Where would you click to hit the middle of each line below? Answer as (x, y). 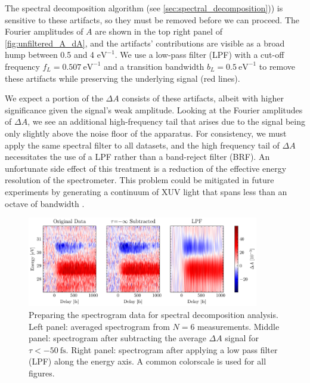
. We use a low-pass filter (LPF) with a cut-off (199, 55)
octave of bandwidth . (45, 203)
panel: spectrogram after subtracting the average (117, 338)
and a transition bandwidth (154, 66)
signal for (242, 338)
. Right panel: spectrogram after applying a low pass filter (172, 349)
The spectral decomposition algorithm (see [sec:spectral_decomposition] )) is (144, 8)
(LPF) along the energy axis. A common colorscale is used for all (148, 361)
